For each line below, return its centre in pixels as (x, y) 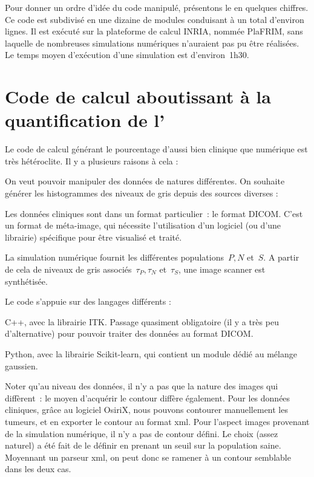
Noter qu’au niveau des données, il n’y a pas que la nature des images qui (142, 386)
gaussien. (21, 365)
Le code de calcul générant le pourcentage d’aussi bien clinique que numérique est (156, 149)
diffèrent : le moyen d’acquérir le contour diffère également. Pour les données (148, 397)
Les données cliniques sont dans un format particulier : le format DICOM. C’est (154, 213)
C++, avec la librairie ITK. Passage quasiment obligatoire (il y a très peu (142, 321)
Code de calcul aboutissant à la (138, 96)
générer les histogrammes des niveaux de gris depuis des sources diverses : (142, 193)
